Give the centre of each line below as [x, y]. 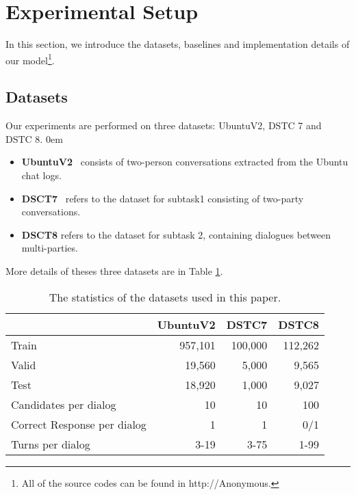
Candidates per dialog [64, 404]
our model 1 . [30, 59]
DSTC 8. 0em [34, 138]
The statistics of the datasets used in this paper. [165, 297]
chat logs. [41, 175]
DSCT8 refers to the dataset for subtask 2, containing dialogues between [176, 234]
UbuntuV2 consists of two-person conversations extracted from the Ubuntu [185, 162]
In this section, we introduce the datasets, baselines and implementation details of [178, 44]
